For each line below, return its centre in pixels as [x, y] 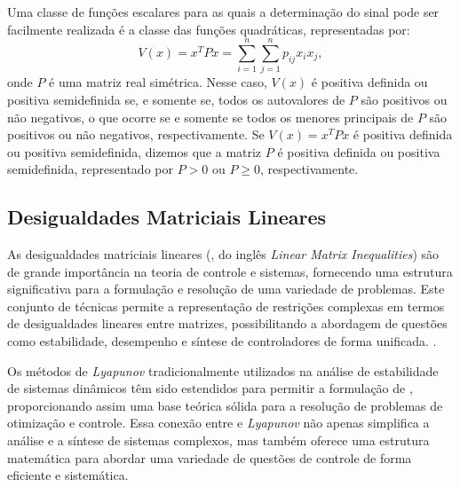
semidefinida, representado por [90, 169]
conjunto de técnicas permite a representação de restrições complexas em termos [226, 306]
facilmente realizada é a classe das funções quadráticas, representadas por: [209, 29]
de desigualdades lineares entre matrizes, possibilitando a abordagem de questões [227, 323]
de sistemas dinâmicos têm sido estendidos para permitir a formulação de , [210, 388]
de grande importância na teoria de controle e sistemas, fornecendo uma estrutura [230, 271]
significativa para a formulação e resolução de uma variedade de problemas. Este [226, 289]
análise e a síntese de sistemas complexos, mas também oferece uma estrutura [218, 440]
